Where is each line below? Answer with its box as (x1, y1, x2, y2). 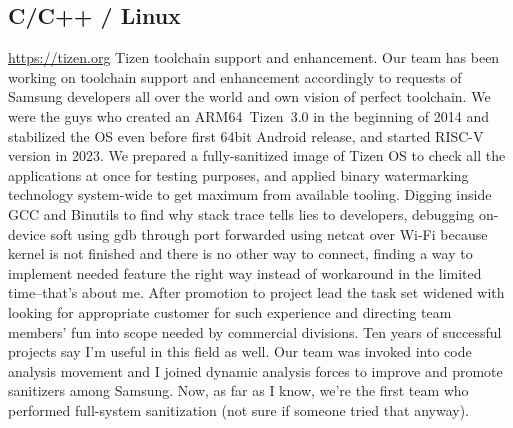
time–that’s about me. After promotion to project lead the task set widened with (8, 282, 505, 303)
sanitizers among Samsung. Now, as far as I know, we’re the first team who (8, 380, 469, 401)
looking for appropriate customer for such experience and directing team (8, 301, 452, 322)
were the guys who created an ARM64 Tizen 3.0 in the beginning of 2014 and (8, 105, 490, 126)
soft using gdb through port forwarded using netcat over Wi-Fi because (50, 223, 488, 244)
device (8, 223, 46, 244)
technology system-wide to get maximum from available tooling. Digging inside (8, 184, 492, 205)
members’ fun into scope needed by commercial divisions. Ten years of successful (8, 321, 502, 342)
